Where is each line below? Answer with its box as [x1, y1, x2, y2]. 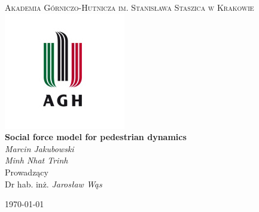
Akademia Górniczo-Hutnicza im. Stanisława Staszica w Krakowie [5, 1, 254, 13]
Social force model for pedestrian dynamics [5, 131, 187, 143]
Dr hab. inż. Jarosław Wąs [5, 177, 102, 190]
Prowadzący [5, 165, 48, 178]
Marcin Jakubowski [5, 142, 74, 155]
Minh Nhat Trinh [5, 154, 68, 166]
